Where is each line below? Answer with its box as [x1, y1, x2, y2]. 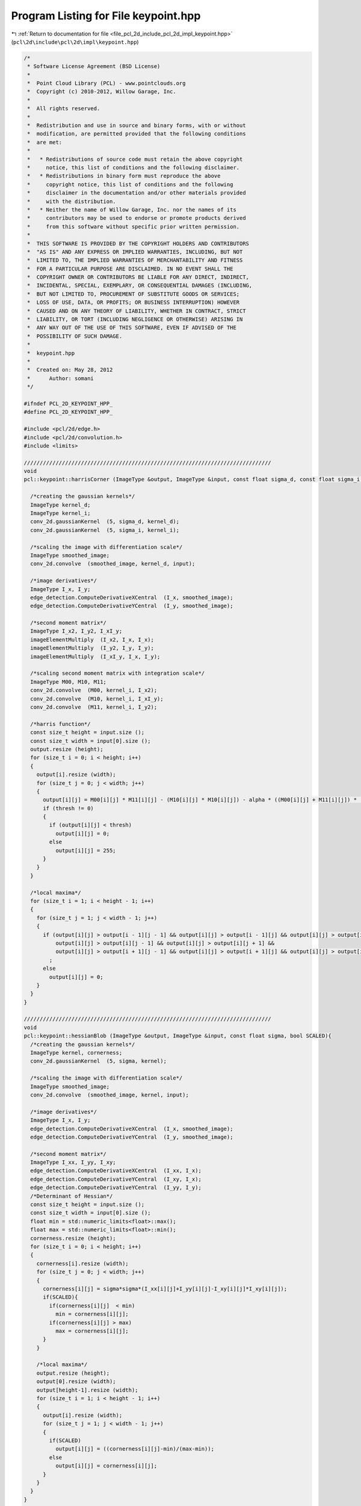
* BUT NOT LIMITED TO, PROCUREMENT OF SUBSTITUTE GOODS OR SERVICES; [27, 290, 240, 298]
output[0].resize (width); [36, 1378, 117, 1385]
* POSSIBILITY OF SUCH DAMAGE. [27, 333, 123, 340]
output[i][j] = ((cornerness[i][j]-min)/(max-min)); [55, 1446, 215, 1452]
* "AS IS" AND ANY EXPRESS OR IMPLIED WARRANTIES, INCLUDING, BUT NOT [27, 248, 243, 255]
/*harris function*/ [30, 720, 91, 727]
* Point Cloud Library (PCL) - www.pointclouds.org [27, 80, 186, 87]
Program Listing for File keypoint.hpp [11, 9, 201, 22]
